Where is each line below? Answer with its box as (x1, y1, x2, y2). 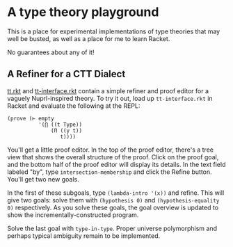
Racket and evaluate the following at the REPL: (7, 102, 140, 110)
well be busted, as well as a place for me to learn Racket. (7, 34, 170, 42)
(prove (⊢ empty (7, 115, 54, 122)
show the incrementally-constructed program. (7, 210, 139, 219)
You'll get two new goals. (7, 175, 79, 183)
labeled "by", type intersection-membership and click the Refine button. (7, 168, 212, 176)
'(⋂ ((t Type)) (38, 121, 82, 128)
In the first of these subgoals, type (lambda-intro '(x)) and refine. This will (7, 189, 225, 197)
